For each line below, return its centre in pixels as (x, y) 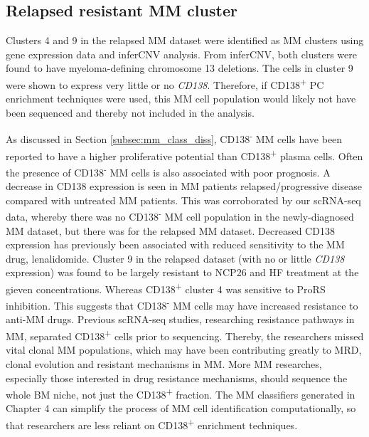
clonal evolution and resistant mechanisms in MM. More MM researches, (164, 363)
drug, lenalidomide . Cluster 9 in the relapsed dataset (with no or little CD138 (175, 258)
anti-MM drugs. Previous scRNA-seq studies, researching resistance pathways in (180, 319)
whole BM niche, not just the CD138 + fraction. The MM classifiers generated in (181, 393)
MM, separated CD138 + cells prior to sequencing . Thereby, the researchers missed (185, 335)
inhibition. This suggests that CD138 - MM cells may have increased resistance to (182, 304)
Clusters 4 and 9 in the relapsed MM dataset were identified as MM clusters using (185, 40)
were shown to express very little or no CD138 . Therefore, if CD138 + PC (165, 83)
